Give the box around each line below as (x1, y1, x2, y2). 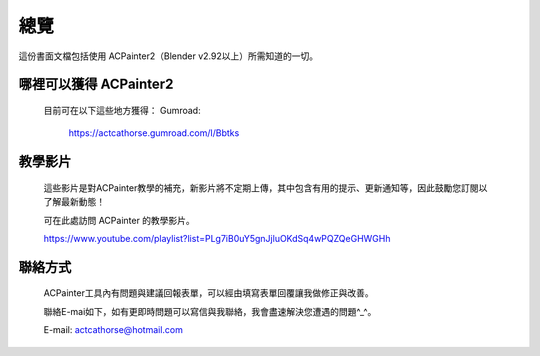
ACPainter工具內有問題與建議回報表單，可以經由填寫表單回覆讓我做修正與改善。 (43, 287, 374, 299)
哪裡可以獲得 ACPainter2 (18, 76, 174, 93)
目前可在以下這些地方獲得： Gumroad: (43, 104, 201, 116)
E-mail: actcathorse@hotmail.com (43, 324, 184, 336)
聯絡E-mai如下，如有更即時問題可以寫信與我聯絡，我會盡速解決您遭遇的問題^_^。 (43, 305, 377, 317)
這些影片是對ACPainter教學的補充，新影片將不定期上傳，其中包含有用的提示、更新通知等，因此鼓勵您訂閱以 (43, 181, 488, 194)
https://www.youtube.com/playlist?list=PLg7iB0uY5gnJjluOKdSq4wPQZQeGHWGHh (43, 232, 391, 244)
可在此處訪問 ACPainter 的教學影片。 (43, 214, 195, 226)
